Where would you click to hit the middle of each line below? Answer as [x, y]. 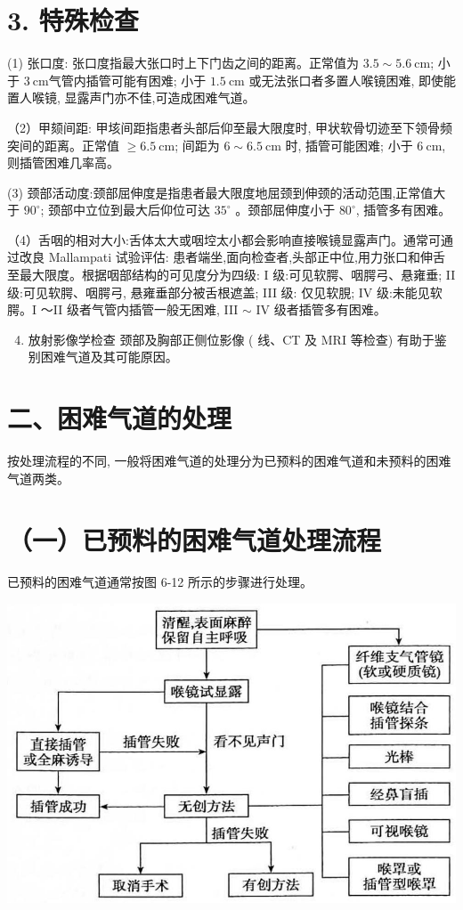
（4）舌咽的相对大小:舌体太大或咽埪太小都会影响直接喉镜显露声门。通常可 [224, 239]
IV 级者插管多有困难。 [321, 309]
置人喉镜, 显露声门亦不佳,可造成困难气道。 [131, 97]
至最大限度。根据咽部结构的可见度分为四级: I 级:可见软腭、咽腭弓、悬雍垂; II [231, 275]
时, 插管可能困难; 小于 [349, 145]
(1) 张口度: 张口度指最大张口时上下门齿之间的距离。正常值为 [183, 63]
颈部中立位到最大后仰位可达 [130, 210]
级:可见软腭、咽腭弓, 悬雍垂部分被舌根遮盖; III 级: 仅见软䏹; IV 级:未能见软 [225, 292]
